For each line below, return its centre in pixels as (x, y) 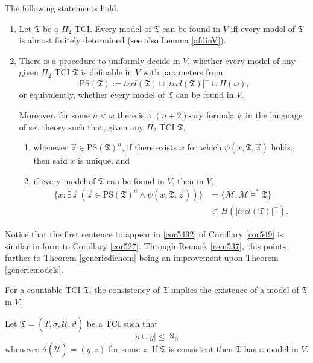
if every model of (65, 180)
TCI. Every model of (113, 28)
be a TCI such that (122, 323)
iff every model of (263, 28)
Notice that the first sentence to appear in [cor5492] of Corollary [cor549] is (144, 234)
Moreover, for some (55, 115)
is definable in (107, 72)
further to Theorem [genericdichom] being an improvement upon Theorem (142, 258)
